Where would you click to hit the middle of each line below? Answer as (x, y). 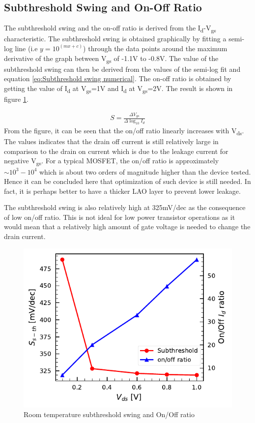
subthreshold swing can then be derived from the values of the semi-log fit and (122, 69)
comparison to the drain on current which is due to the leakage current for (116, 151)
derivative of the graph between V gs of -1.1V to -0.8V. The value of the (111, 59)
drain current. (25, 236)
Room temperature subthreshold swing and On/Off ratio (109, 414)
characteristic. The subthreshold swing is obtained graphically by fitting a (115, 39)
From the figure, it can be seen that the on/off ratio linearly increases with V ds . (124, 131)
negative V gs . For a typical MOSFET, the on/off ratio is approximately (112, 161)
